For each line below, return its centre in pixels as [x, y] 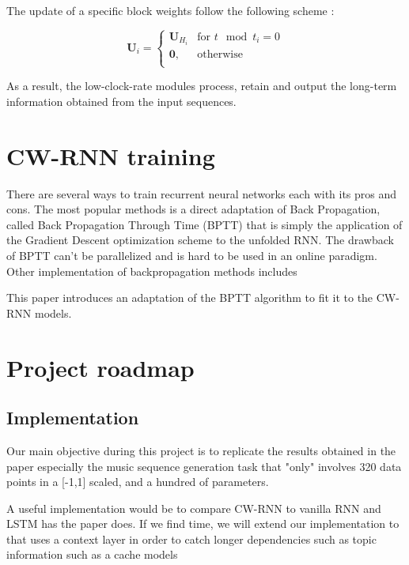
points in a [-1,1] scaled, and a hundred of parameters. [138, 482]
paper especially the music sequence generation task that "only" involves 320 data [204, 466]
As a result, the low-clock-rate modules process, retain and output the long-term [202, 86]
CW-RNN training [111, 155]
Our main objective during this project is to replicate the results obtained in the [201, 450]
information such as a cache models [92, 554]
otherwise [220, 54]
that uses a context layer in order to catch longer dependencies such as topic [191, 539]
